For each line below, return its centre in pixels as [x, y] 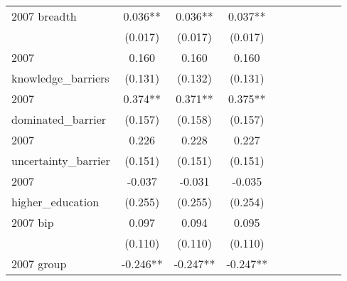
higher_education [55, 202]
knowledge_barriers [60, 78]
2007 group [39, 264]
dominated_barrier [59, 119]
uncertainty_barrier [61, 160]
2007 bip [33, 222]
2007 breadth [44, 16]
